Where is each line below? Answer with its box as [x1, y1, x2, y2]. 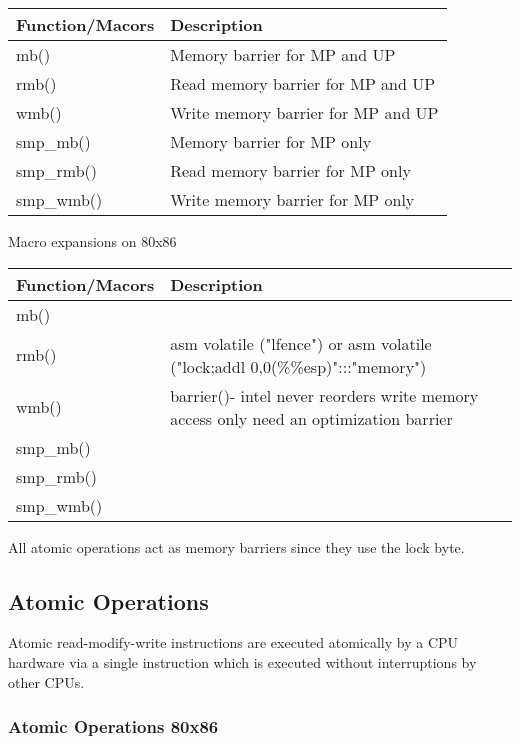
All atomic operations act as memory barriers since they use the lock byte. [8, 536, 465, 557]
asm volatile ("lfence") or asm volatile [170, 331, 432, 355]
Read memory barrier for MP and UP [170, 72, 436, 95]
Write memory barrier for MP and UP [170, 101, 439, 124]
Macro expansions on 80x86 [8, 231, 177, 251]
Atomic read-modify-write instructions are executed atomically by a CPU [8, 632, 459, 653]
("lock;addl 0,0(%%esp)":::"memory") [170, 354, 427, 378]
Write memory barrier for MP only [170, 188, 415, 211]
